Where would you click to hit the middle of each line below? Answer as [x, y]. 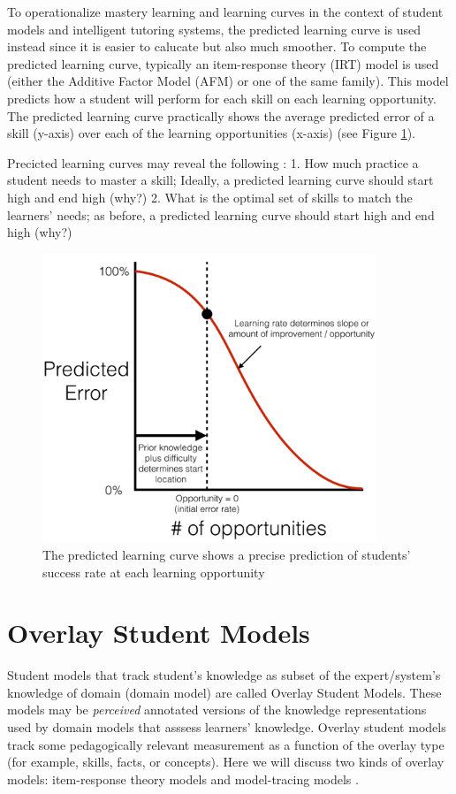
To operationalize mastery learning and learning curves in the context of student [225, 11]
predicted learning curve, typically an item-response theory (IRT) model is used [223, 63]
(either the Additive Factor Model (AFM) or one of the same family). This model [228, 81]
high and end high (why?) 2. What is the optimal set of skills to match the [210, 197]
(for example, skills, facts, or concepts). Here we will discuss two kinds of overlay [226, 762]
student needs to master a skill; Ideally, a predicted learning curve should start [220, 180]
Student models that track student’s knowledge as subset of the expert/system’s [224, 675]
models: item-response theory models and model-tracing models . [183, 779]
